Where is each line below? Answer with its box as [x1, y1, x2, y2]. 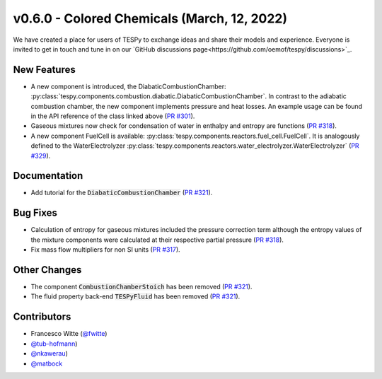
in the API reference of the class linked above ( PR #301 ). [30, 112, 195, 120]
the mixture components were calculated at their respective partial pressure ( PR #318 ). [30, 235, 284, 244]
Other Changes [13, 264, 82, 276]
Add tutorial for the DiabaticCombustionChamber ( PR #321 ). [30, 188, 213, 197]
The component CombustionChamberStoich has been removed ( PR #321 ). [30, 283, 253, 291]
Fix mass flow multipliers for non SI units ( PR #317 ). [30, 245, 180, 254]
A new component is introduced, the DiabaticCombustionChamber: [30, 82, 226, 91]
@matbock [30, 359, 63, 368]
